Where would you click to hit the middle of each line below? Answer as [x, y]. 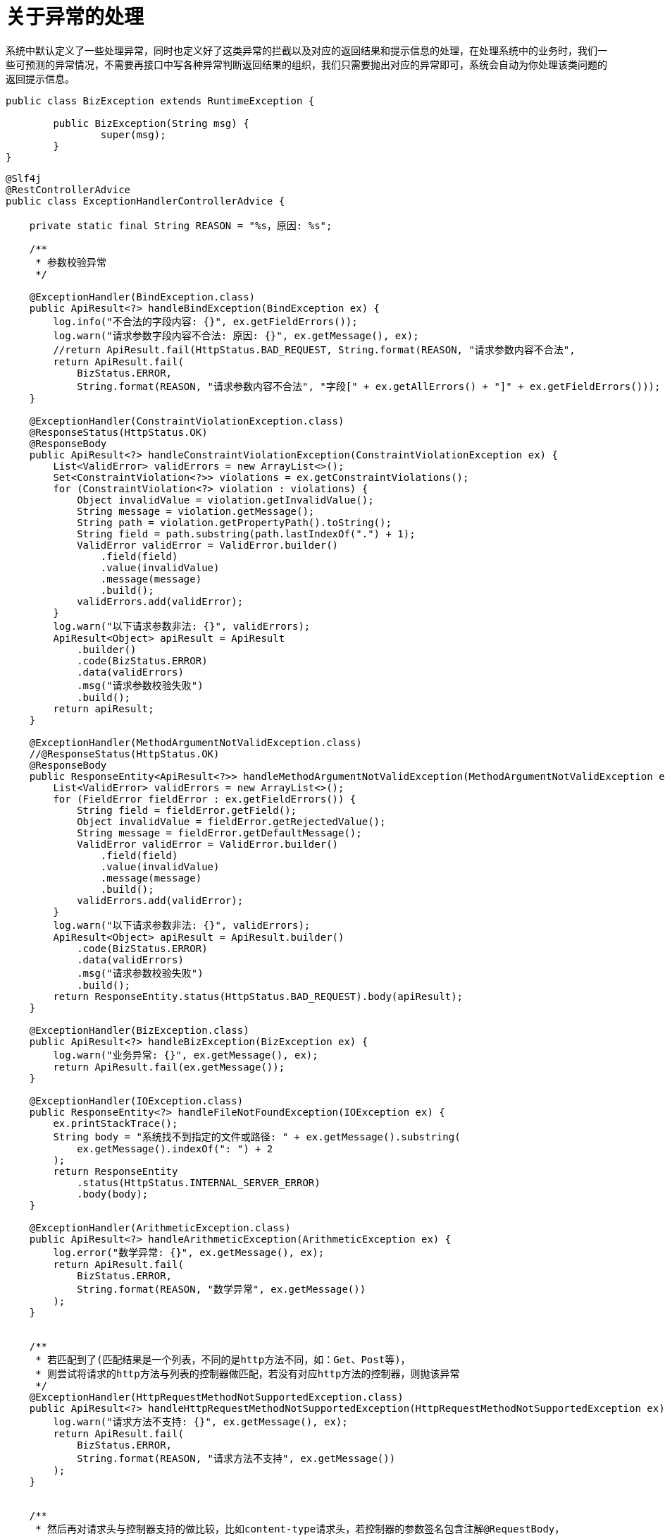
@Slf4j [24, 178]
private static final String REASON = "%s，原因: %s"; [181, 225]
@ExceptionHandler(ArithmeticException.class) [160, 1227]
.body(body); [113, 1194]
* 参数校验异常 [71, 262]
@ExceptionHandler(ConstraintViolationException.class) [187, 421]
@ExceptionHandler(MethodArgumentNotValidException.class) [195, 742]
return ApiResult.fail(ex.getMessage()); [169, 1067]
